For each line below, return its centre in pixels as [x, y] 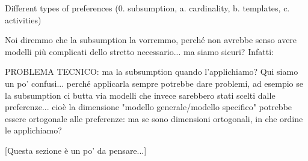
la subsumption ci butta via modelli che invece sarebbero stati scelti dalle [140, 95]
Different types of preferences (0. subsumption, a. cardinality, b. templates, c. [147, 8]
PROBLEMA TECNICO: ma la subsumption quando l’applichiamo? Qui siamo [152, 72]
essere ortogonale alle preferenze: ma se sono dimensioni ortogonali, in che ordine [154, 118]
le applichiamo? [33, 130]
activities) [23, 19]
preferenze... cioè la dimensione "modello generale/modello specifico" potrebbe [149, 107]
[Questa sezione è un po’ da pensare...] [76, 150]
